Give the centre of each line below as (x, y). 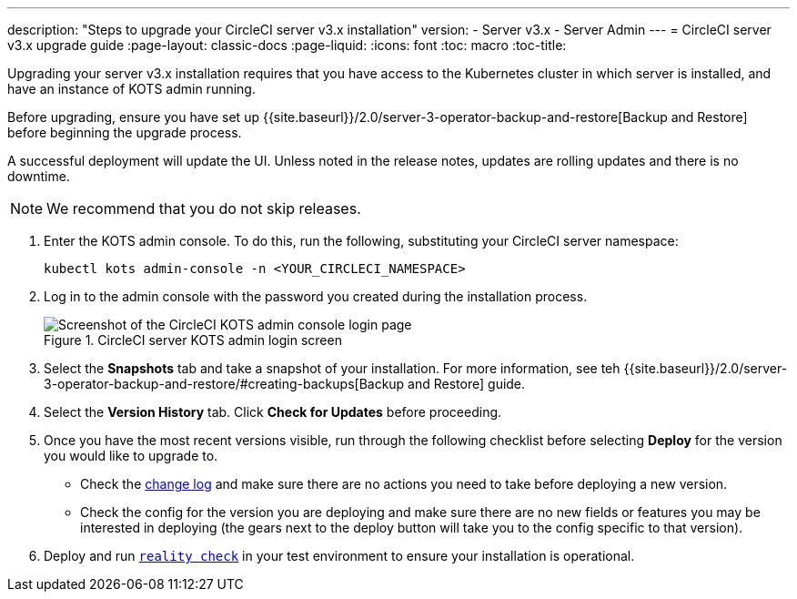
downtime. (39, 176)
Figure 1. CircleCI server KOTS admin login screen (193, 340)
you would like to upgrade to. (131, 456)
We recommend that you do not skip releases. (204, 208)
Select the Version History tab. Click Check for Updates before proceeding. (273, 412)
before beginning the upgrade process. (125, 132)
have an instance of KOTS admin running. (131, 89)
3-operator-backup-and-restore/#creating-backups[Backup (224, 384)
